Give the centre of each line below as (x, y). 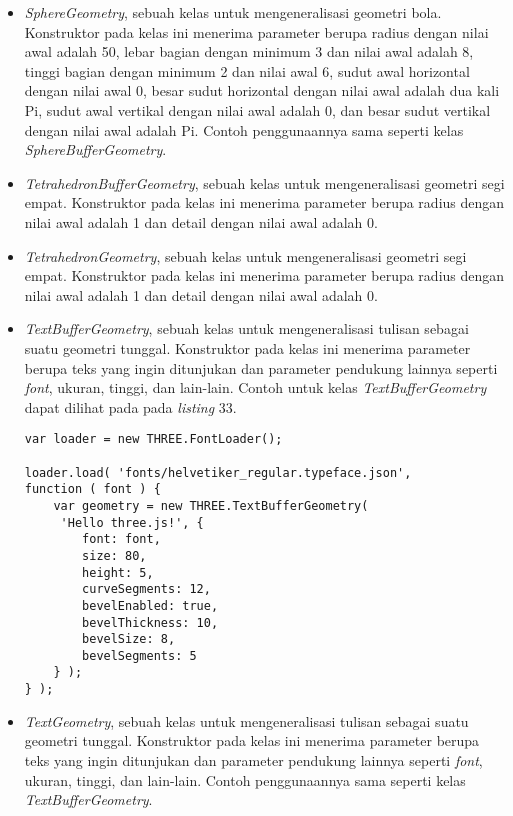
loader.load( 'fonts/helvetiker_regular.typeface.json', (218, 472)
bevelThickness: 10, (150, 622)
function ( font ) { (92, 489)
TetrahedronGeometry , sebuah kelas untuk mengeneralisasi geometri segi (245, 255)
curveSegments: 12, (146, 589)
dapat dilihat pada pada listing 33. (130, 406)
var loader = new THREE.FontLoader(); (153, 439)
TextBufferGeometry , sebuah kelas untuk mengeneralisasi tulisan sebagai (246, 328)
